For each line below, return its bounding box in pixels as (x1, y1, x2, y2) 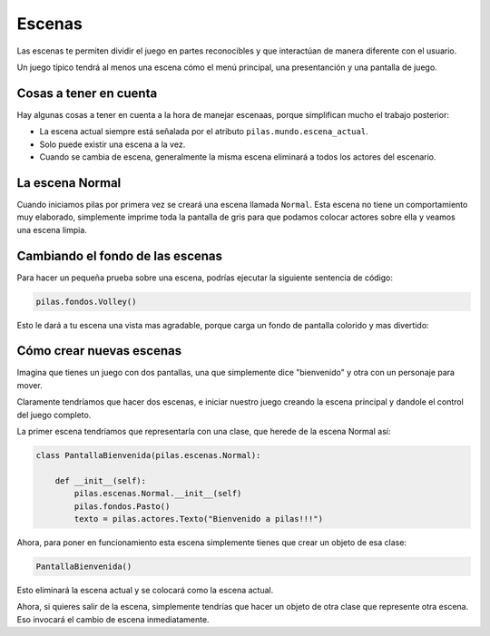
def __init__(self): (54, 475, 147, 485)
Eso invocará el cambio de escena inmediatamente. (16, 613, 210, 625)
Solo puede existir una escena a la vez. (39, 139, 186, 150)
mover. (16, 379, 43, 390)
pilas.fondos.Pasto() (73, 501, 171, 512)
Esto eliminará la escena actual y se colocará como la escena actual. (16, 584, 274, 595)
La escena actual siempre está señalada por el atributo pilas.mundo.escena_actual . (39, 126, 368, 137)
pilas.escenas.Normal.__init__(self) (73, 488, 242, 499)
